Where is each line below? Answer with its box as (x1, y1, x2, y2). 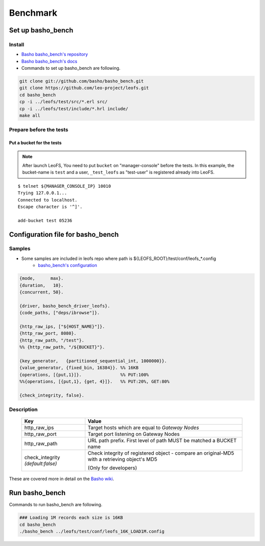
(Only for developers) (87, 464, 137, 471)
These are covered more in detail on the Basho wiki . (9, 476, 114, 482)
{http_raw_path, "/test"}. (19, 337, 84, 343)
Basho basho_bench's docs (21, 58, 78, 64)
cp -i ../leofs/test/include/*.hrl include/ (19, 106, 129, 112)
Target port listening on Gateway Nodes (87, 431, 180, 437)
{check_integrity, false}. (19, 392, 84, 398)
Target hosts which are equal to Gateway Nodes (87, 424, 199, 431)
